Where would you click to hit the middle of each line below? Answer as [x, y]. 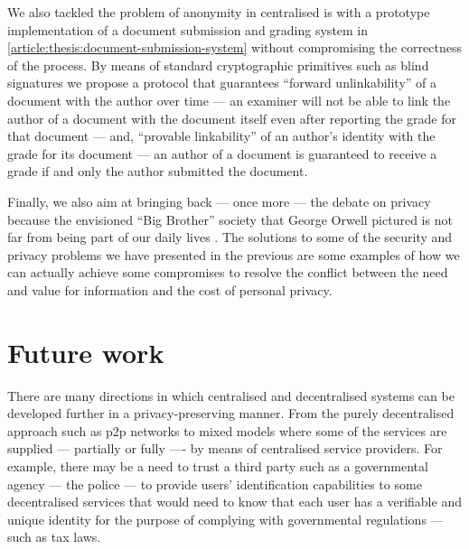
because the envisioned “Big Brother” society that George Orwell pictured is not [230, 219]
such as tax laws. [54, 537]
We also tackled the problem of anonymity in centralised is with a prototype [219, 12]
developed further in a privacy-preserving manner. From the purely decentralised [231, 413]
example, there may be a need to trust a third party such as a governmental [218, 466]
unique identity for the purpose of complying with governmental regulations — [225, 519]
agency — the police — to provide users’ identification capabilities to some [215, 484]
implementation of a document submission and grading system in [188, 29]
